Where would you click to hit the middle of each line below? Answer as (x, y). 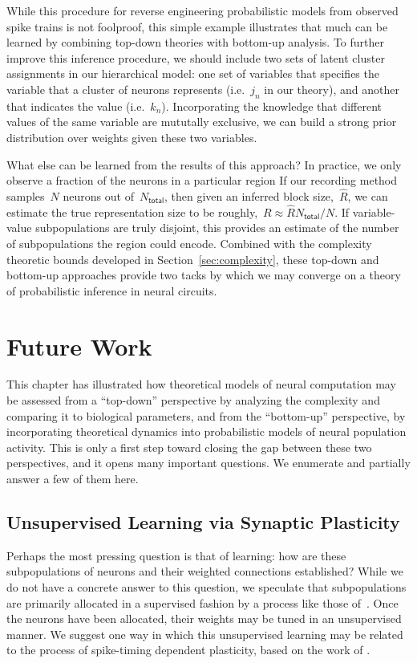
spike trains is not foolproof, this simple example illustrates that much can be (197, 26)
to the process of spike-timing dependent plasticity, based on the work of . (188, 650)
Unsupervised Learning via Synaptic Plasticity (203, 522)
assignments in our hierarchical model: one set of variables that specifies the (193, 73)
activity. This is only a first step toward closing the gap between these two (189, 447)
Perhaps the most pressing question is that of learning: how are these (176, 555)
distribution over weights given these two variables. (132, 137)
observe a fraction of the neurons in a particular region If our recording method (202, 180)
